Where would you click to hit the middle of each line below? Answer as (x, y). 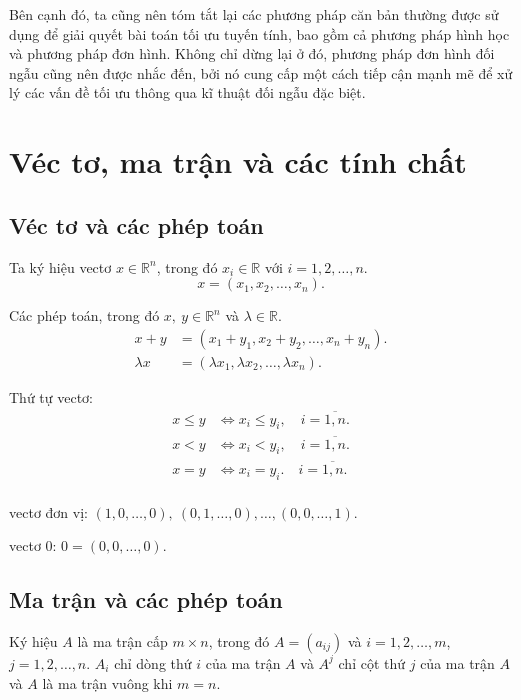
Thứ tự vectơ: (51, 396)
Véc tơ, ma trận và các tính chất (238, 161)
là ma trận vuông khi (107, 682)
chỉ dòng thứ (153, 662)
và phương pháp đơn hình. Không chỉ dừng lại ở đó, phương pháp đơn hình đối (252, 53)
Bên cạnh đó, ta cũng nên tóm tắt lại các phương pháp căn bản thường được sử (254, 14)
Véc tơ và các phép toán (136, 224)
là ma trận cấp (122, 640)
